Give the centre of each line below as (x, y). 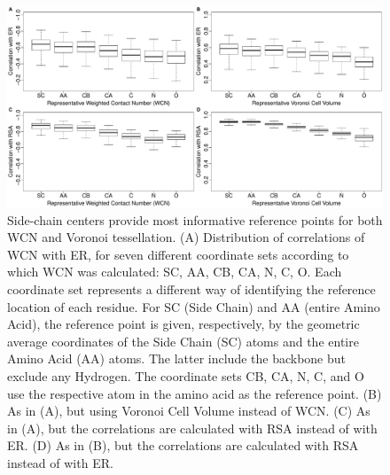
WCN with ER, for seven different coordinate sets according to (178, 254)
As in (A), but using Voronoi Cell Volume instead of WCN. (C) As (189, 411)
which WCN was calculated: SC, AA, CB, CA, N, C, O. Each (175, 272)
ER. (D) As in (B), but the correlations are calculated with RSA (183, 445)
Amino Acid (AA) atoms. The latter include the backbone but (177, 358)
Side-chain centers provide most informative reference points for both (195, 219)
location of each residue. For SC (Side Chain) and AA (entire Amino (194, 306)
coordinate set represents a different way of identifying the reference (191, 289)
